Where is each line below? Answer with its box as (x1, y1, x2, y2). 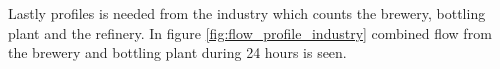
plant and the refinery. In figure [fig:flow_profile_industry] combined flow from (8, 22, 492, 43)
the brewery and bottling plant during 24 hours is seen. (8, 42, 347, 63)
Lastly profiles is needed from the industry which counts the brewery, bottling (8, 3, 486, 23)
